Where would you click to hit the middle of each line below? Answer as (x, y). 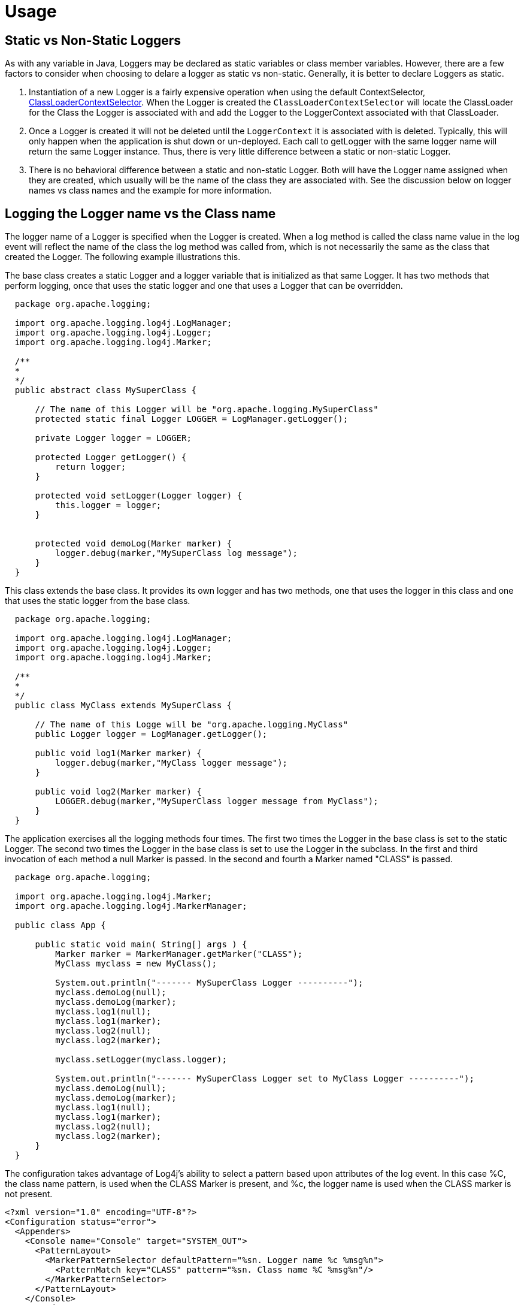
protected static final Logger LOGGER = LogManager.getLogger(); (192, 419)
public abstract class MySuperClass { (106, 390)
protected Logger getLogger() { (111, 457)
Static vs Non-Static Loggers (93, 40)
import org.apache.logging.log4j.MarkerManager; (131, 906)
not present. (29, 1194)
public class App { (60, 925)
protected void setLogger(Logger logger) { (139, 496)
